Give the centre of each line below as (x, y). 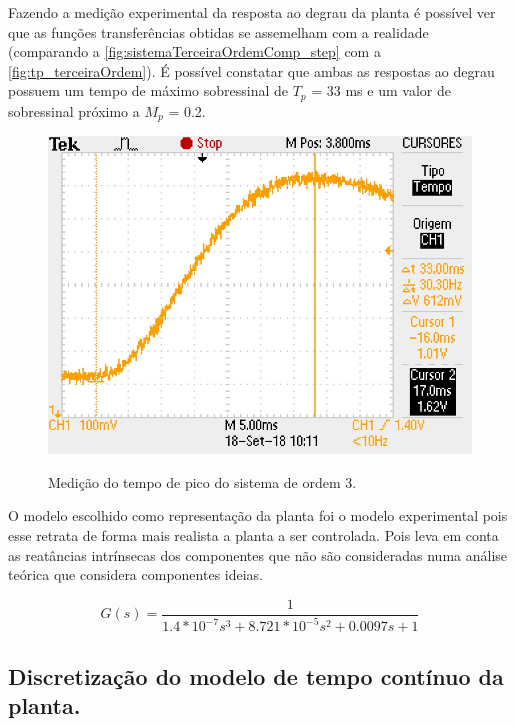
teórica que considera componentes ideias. (136, 574)
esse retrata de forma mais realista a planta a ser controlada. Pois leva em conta (253, 535)
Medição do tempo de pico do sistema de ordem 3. (202, 481)
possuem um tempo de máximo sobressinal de (148, 90)
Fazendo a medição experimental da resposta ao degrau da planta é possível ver (252, 12)
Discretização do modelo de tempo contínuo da (256, 675)
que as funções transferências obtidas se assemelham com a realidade (218, 31)
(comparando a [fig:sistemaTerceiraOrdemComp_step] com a (194, 51)
